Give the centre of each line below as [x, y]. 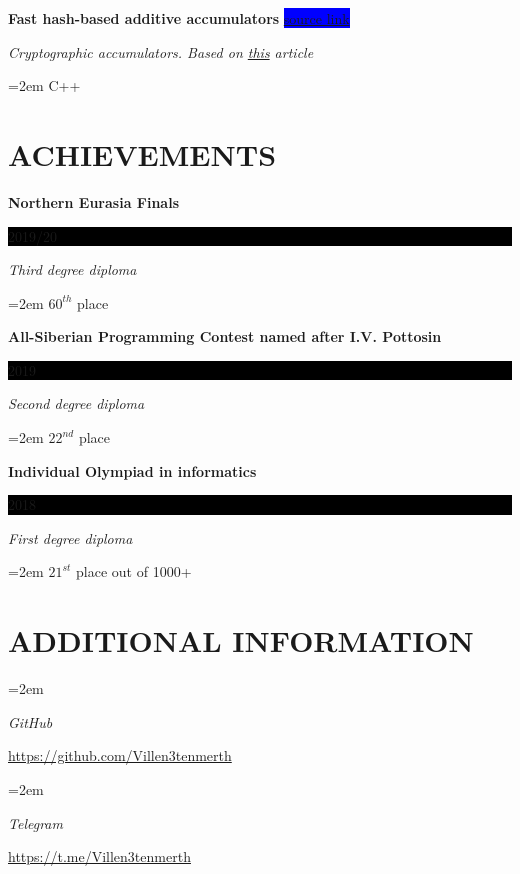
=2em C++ [44, 85]
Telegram [35, 822]
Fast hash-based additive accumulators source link [179, 18]
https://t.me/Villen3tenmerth [99, 856]
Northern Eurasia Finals [94, 201]
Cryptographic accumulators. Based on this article [161, 51]
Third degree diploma [72, 269]
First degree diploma [70, 537]
